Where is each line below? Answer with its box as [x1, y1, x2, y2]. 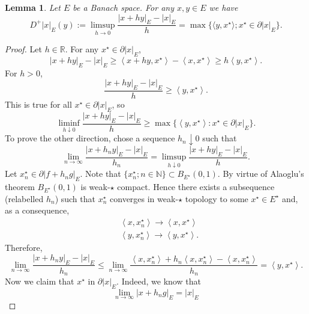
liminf [58, 119, 80, 128]
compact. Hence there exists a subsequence [117, 180, 275, 193]
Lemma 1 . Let [5, 1, 61, 13]
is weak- [80, 180, 110, 193]
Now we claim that [5, 275, 74, 287]
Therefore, [5, 241, 43, 254]
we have [209, 1, 238, 13]
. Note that [80, 167, 121, 180]
